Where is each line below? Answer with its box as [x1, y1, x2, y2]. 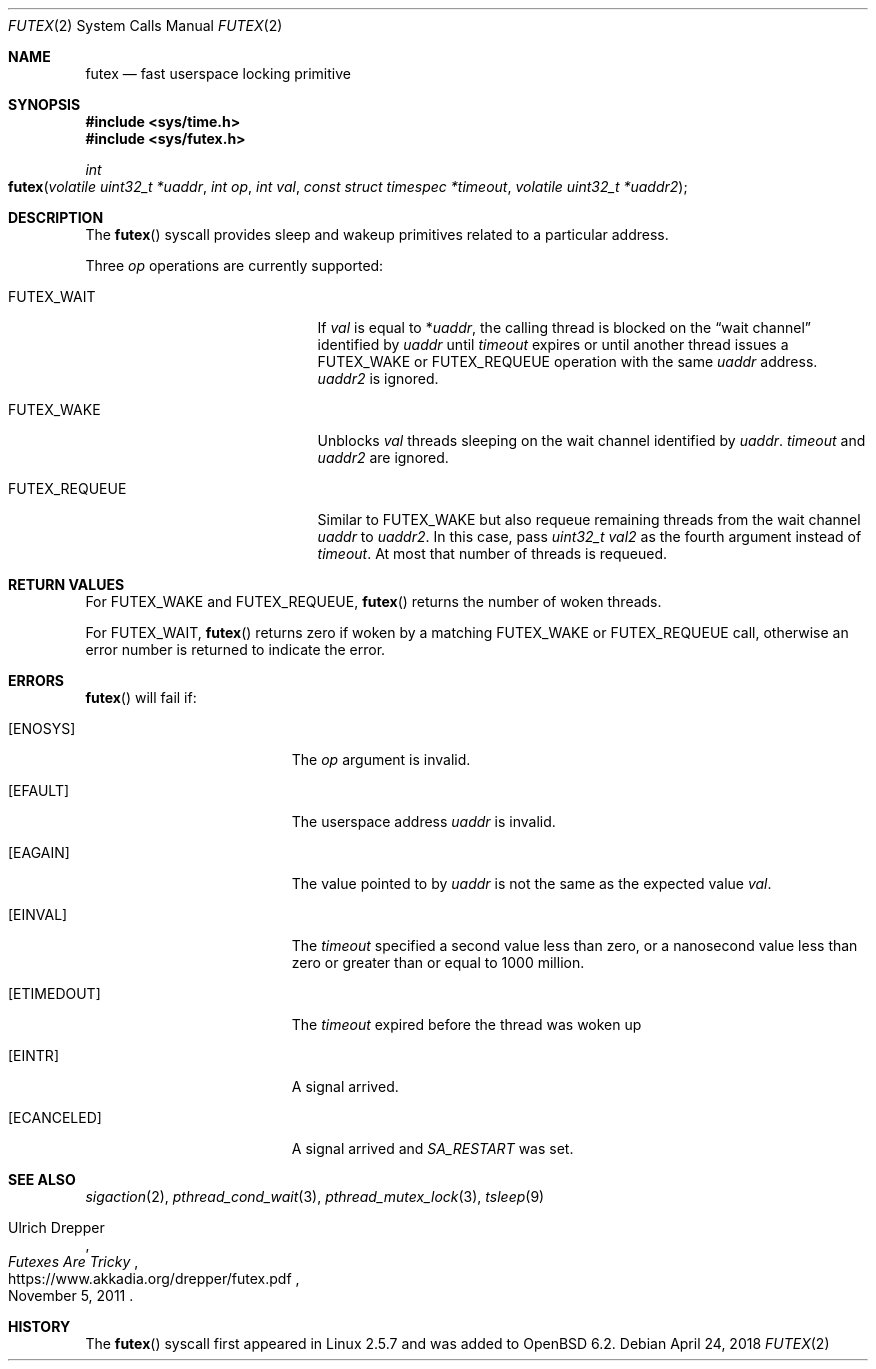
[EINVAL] [8, 906, 68, 923]
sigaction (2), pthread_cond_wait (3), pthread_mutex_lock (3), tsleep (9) [85, 1188, 545, 1205]
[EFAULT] [8, 782, 70, 799]
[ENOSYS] [8, 720, 76, 737]
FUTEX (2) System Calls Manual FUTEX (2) [8, 17, 283, 34]
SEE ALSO [8, 1171, 76, 1188]
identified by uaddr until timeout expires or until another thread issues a [317, 336, 789, 353]
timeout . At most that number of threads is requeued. [317, 545, 668, 562]
